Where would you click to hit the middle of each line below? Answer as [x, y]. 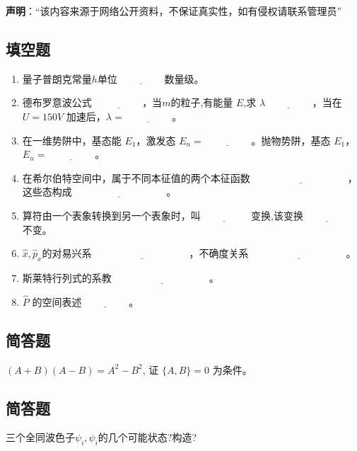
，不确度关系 [219, 253]
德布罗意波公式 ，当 [92, 102]
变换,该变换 [277, 215]
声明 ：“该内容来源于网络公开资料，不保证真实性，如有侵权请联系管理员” [174, 11]
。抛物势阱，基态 [291, 140]
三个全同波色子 [40, 437]
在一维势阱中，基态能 [72, 140]
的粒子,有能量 [202, 102]
